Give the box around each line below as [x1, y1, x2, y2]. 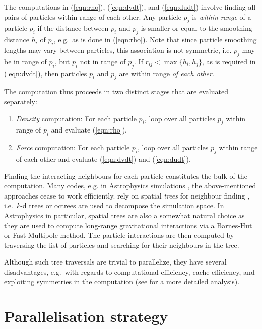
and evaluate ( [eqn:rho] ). [51, 124, 127, 135]
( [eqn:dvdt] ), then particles [4, 68, 87, 78]
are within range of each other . [119, 68, 214, 78]
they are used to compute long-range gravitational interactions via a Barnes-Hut [4, 220, 252, 230]
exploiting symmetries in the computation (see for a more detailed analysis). [4, 276, 240, 287]
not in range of [80, 56, 126, 67]
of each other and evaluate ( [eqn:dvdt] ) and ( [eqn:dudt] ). [16, 153, 191, 164]
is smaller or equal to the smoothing [141, 23, 252, 33]
